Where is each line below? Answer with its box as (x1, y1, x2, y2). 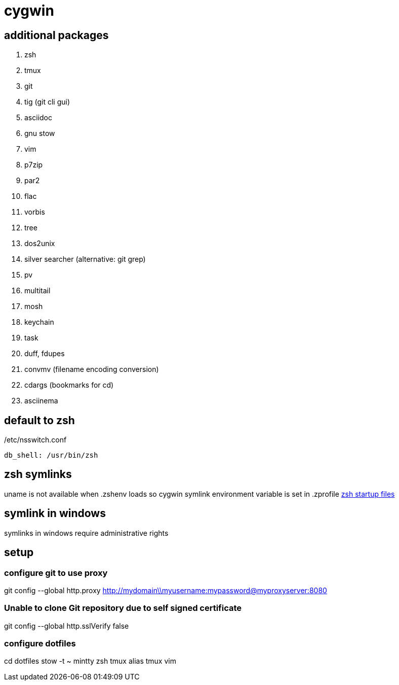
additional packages (4, 28, 109, 42)
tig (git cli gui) (24, 97, 70, 107)
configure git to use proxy (4, 567, 108, 578)
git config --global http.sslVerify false (4, 621, 129, 630)
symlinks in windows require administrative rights (4, 528, 169, 537)
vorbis (24, 208, 45, 217)
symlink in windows (4, 507, 106, 520)
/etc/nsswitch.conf (4, 435, 67, 444)
